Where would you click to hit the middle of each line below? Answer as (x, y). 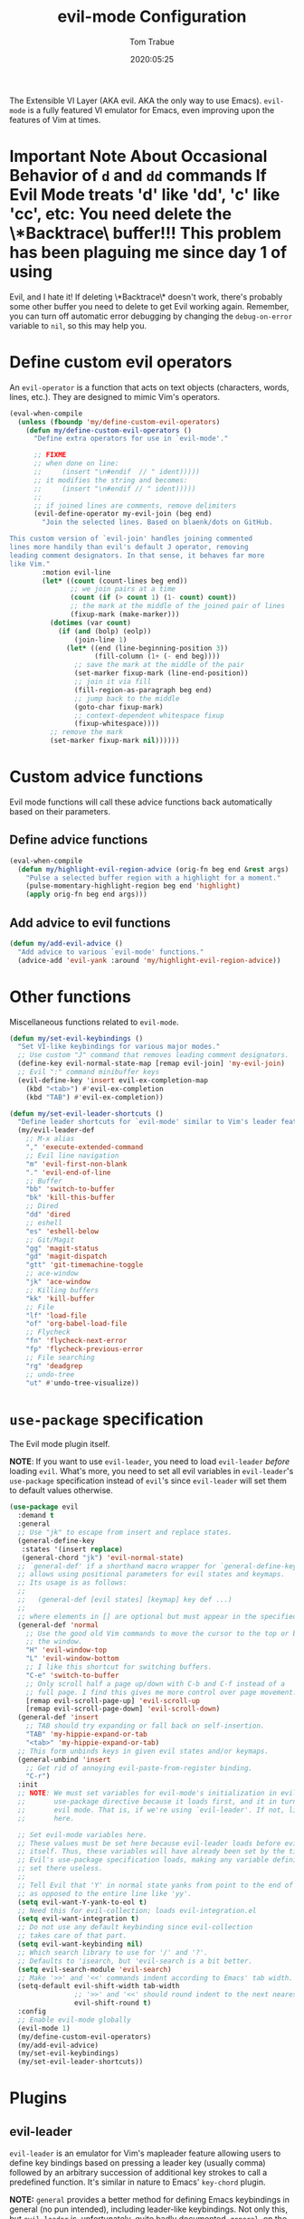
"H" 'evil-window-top (66, 1650)
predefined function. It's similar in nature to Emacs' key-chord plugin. (138, 2182)
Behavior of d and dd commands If (138, 176)
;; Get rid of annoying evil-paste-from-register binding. (139, 1768)
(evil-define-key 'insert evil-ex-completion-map (113, 1080)
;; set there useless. (60, 1869)
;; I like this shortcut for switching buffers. (119, 1667)
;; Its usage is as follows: (72, 1583)
